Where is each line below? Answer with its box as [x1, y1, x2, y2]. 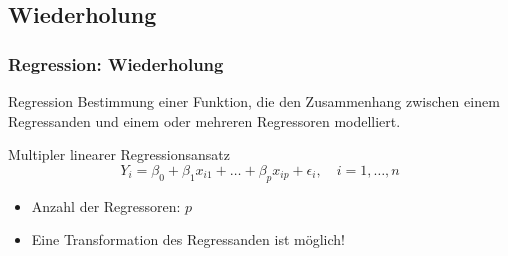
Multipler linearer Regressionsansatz [8, 144, 230, 165]
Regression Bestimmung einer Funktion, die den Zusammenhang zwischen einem [8, 91, 500, 111]
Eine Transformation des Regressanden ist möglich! [31, 229, 345, 250]
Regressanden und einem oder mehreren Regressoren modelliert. [8, 110, 401, 131]
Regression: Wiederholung [8, 51, 224, 76]
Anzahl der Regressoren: [31, 195, 181, 216]
